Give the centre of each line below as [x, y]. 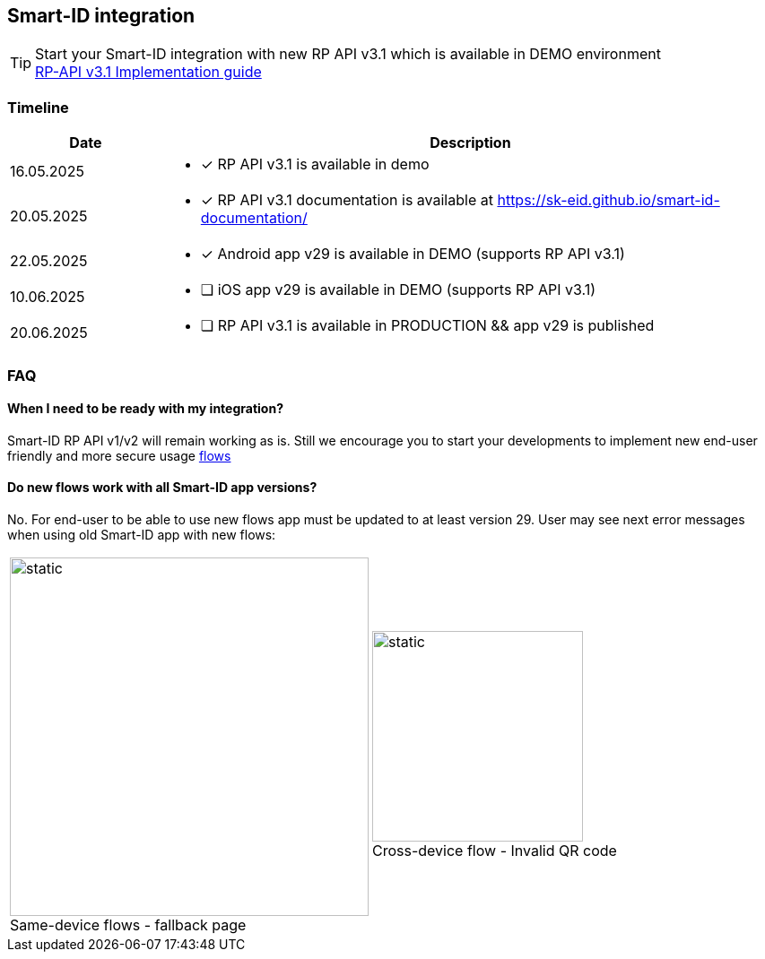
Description [470, 143]
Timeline [38, 107]
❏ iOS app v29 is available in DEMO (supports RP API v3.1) [398, 290]
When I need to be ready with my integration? [145, 409]
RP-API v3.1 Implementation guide [148, 72]
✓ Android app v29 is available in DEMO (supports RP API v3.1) [413, 254]
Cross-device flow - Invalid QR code [495, 851]
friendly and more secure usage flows [119, 455]
